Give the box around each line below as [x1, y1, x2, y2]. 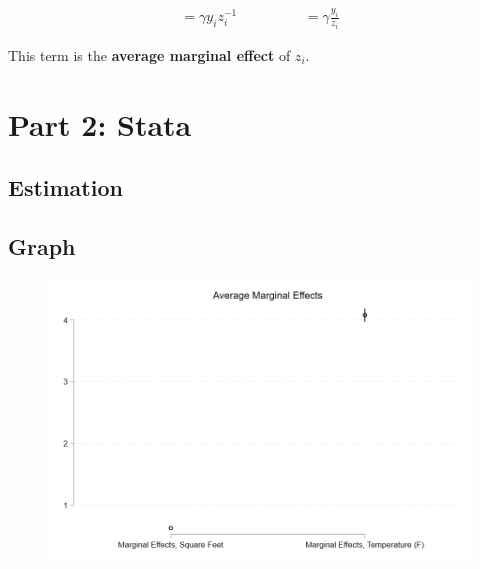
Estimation [8, 172, 123, 203]
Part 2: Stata [8, 103, 192, 144]
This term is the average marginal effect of [8, 44, 291, 65]
